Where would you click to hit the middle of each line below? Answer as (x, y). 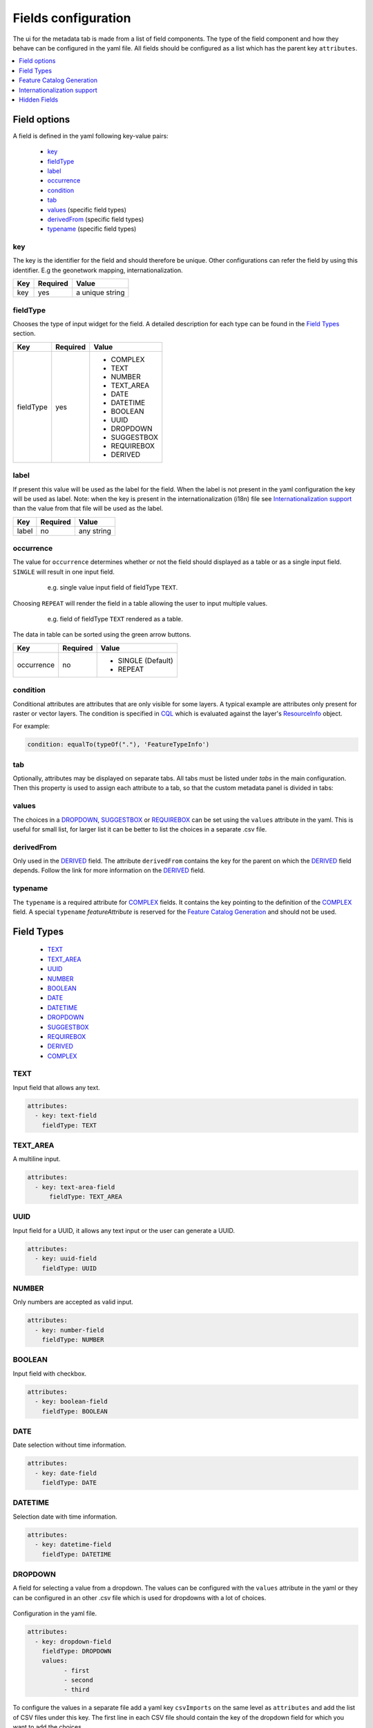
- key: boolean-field (71, 1402)
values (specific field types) (87, 209)
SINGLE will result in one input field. (64, 572)
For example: (31, 726)
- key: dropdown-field (73, 1641)
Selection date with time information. (65, 1516)
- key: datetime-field (73, 1544)
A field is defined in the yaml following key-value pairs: (90, 135)
